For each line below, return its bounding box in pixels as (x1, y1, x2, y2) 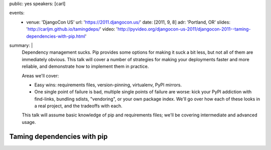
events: (9, 10, 25, 16)
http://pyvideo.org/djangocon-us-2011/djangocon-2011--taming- (117, 26, 251, 32)
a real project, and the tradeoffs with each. (34, 103, 122, 109)
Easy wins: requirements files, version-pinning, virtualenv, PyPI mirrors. (34, 82, 182, 88)
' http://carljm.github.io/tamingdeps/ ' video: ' (26, 26, 118, 32)
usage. (22, 119, 36, 125)
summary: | (9, 42, 33, 48)
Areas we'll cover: (22, 73, 59, 79)
